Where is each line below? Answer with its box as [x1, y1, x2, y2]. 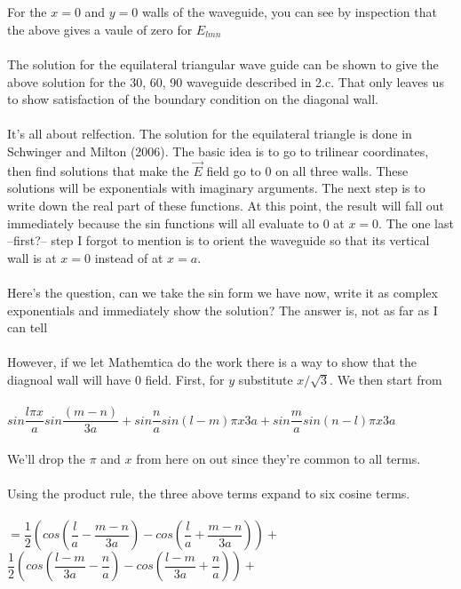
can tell [7, 318, 48, 337]
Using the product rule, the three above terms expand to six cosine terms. [7, 483, 410, 502]
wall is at [7, 248, 57, 267]
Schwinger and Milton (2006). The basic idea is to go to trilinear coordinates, [7, 141, 429, 160]
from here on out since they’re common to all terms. [136, 449, 421, 467]
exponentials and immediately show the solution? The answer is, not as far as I [7, 300, 438, 319]
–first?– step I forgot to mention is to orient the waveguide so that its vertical [7, 231, 430, 250]
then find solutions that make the [7, 161, 189, 179]
